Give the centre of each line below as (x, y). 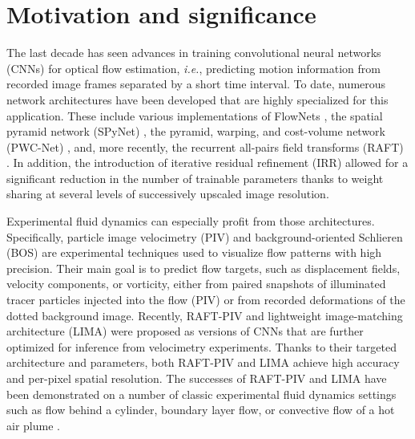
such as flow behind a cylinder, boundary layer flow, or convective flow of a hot (201, 410)
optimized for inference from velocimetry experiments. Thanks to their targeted (201, 346)
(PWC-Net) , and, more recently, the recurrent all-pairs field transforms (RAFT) (205, 146)
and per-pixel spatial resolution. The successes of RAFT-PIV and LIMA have (197, 378)
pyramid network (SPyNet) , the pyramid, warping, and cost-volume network (196, 131)
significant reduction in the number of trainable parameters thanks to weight (195, 178)
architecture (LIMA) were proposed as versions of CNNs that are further (185, 331)
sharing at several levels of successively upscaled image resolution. (168, 194)
